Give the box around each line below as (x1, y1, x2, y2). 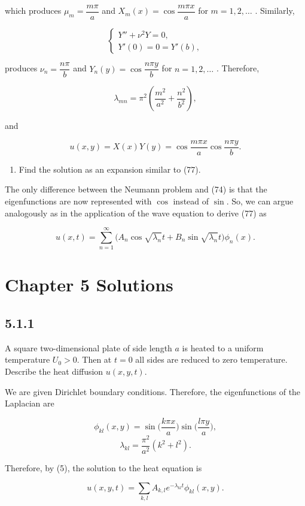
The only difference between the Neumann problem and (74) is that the (5, 183, 267, 195)
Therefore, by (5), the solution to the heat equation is (5, 462, 202, 474)
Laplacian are (5, 397, 54, 409)
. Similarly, (255, 4, 295, 17)
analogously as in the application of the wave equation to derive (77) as (5, 206, 267, 219)
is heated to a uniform (182, 341, 264, 354)
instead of (173, 194, 209, 207)
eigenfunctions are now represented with (5, 194, 152, 207)
